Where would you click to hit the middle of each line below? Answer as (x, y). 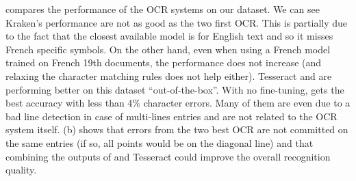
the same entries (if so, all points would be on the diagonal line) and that (160, 142)
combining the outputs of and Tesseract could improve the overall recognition (168, 156)
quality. (21, 170)
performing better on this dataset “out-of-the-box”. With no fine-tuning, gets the (175, 89)
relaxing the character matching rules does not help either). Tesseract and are (169, 75)
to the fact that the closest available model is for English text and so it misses (169, 36)
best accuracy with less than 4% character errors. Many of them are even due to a (178, 103)
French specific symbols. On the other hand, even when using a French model (168, 49)
